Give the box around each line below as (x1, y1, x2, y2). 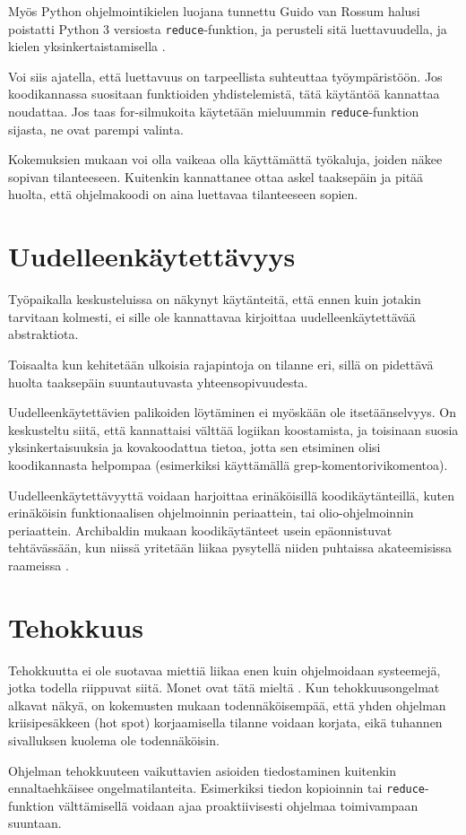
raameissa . (8, 555, 69, 574)
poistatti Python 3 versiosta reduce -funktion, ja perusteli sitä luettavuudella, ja (8, 19, 447, 38)
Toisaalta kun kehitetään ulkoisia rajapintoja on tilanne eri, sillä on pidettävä (8, 354, 434, 373)
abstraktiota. (8, 325, 79, 344)
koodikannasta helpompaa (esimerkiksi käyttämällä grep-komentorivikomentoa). (8, 455, 448, 474)
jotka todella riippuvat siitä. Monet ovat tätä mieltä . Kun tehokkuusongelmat (8, 678, 440, 697)
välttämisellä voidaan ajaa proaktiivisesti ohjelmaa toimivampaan (58, 796, 419, 814)
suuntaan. (8, 813, 62, 832)
